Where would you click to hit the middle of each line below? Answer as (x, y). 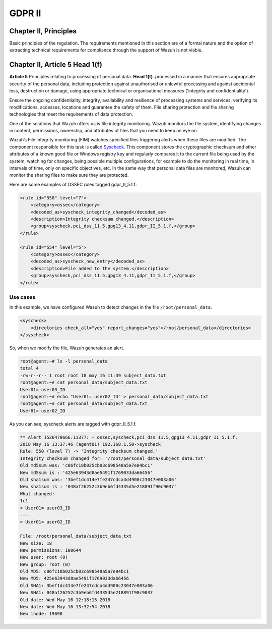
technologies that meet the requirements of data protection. (71, 114)
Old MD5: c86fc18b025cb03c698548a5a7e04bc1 (75, 571)
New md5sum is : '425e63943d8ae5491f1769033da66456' (86, 473)
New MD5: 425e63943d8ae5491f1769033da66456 (75, 579)
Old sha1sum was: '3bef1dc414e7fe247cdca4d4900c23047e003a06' (98, 480)
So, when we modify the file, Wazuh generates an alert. (67, 348)
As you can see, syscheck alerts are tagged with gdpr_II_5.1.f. (73, 424)
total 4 (29, 368)
